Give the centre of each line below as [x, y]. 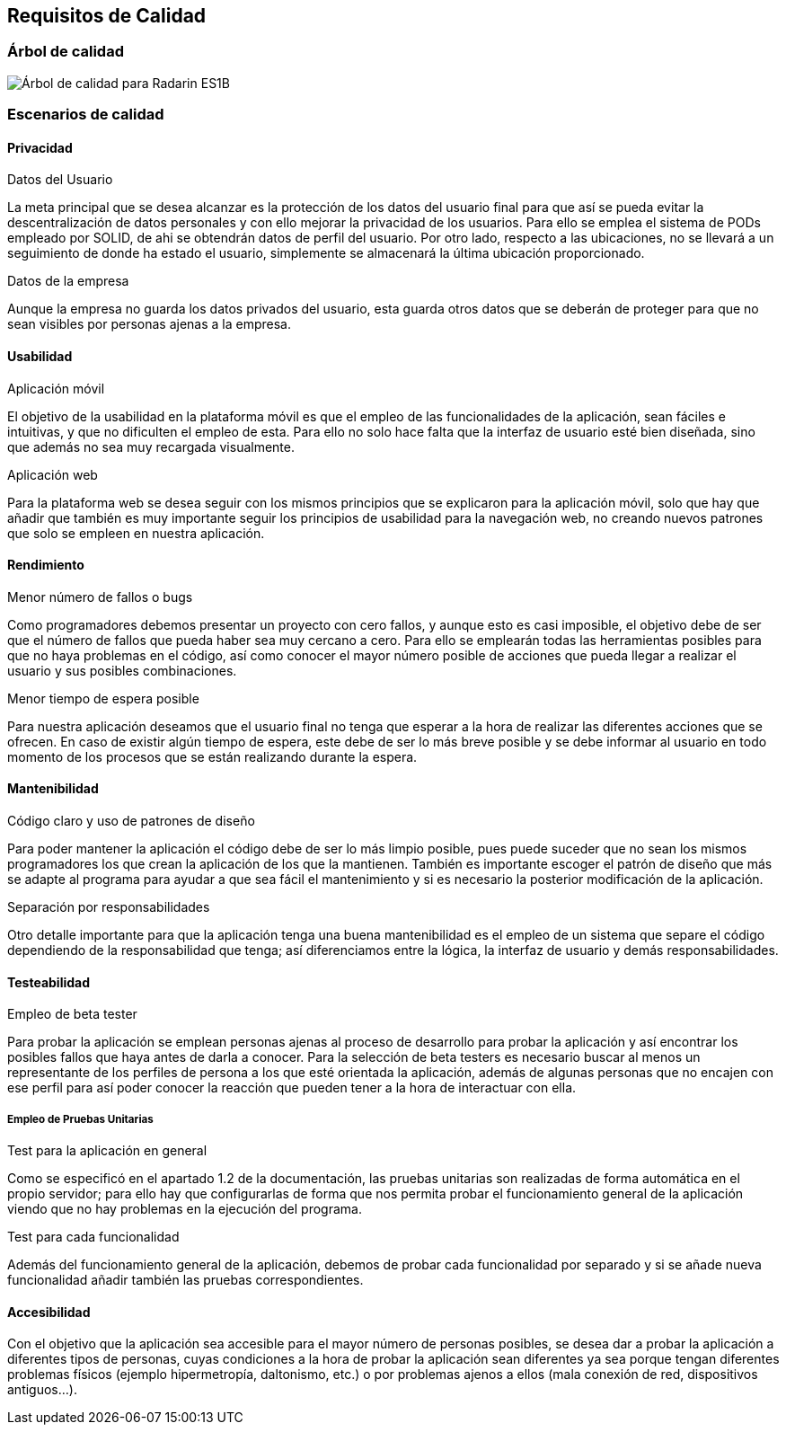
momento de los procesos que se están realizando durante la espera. [212, 756]
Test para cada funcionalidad [93, 1237]
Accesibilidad [49, 1312]
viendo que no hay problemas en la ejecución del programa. [185, 1209]
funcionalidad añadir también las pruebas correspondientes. [185, 1280]
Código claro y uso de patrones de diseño [131, 821]
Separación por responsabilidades [109, 907]
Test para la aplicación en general [107, 1151]
